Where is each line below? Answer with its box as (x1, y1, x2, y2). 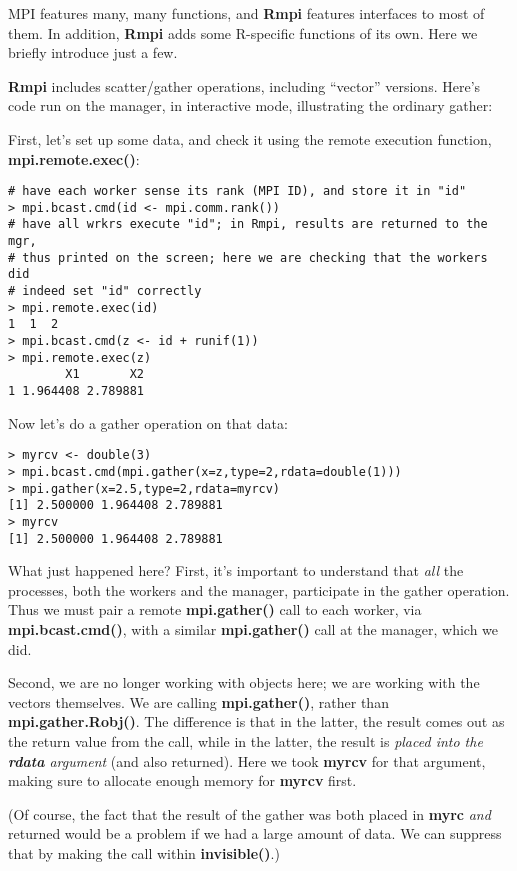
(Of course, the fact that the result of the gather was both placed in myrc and (8, 803, 491, 824)
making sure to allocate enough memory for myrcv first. (8, 770, 357, 791)
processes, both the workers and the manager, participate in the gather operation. (8, 579, 510, 600)
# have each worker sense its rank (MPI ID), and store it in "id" (8, 184, 467, 199)
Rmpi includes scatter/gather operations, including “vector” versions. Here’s (8, 75, 481, 96)
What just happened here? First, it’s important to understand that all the (8, 560, 464, 581)
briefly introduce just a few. (8, 42, 178, 63)
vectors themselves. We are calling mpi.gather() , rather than (8, 691, 389, 712)
